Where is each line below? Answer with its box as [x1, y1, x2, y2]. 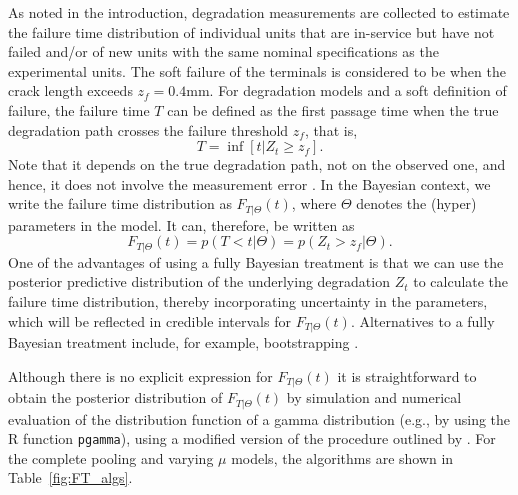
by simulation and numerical [286, 387, 462, 408]
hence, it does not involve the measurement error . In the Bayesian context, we [8, 173, 491, 194]
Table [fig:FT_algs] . [8, 467, 133, 488]
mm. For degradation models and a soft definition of [186, 80, 507, 101]
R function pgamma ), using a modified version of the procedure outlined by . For [8, 428, 496, 449]
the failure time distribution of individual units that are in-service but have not [8, 21, 495, 42]
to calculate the [413, 271, 509, 292]
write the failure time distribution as [8, 193, 232, 214]
